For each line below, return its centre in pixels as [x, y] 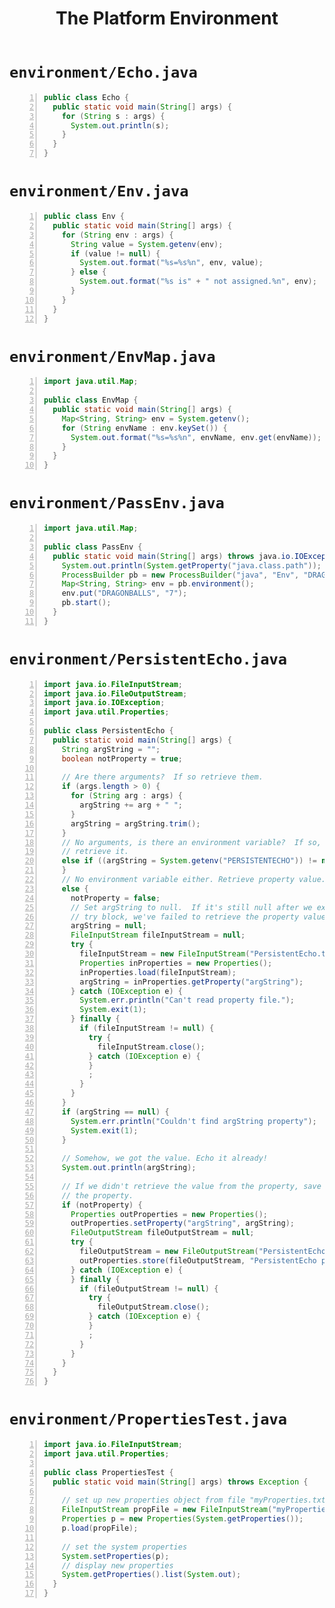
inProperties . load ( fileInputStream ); [158, 972]
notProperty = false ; [115, 898]
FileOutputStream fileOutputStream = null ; [162, 1233]
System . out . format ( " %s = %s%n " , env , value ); [171, 263]
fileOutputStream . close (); [153, 1307]
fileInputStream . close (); [151, 1047]
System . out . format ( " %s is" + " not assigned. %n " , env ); [198, 282]
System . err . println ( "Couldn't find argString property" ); [193, 1121]
